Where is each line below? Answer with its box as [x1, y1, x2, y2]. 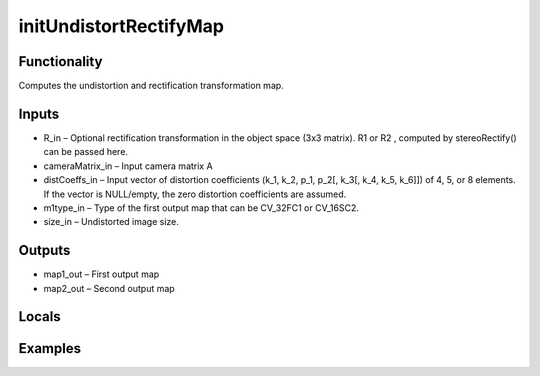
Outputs [18, 242, 71, 259]
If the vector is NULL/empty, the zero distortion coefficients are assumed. [43, 188, 347, 200]
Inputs [18, 105, 60, 122]
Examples [18, 340, 82, 357]
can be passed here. [43, 146, 129, 158]
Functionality [18, 53, 103, 70]
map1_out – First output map [43, 268, 160, 280]
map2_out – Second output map [43, 282, 175, 294]
